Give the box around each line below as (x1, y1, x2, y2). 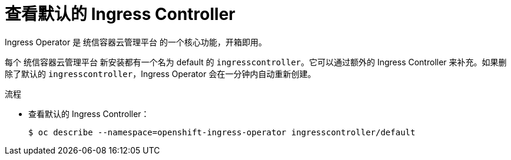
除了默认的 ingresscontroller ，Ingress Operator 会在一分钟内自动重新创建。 (5, 68, 316, 79)
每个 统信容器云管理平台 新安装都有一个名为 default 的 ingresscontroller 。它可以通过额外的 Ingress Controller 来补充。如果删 (5, 56, 507, 67)
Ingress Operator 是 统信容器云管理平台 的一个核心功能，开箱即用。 (5, 36, 267, 47)
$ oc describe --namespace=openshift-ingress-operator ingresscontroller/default (28, 127, 416, 137)
